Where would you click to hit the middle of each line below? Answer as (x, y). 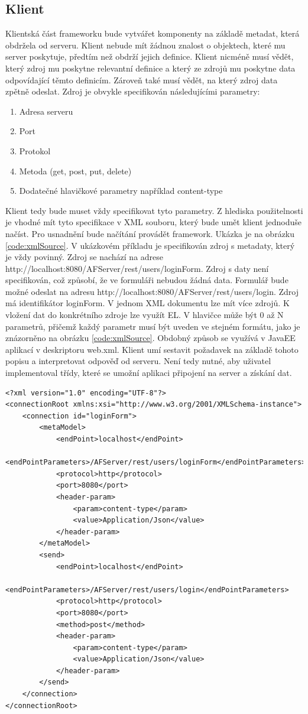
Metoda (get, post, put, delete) (75, 171)
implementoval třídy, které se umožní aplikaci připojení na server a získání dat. (149, 373)
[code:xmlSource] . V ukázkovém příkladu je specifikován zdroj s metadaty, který (150, 245)
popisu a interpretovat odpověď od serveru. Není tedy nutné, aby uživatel (138, 361)
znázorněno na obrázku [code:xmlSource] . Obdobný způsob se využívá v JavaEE (150, 338)
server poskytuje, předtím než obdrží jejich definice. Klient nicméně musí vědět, (150, 56)
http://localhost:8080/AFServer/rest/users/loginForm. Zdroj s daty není (137, 268)
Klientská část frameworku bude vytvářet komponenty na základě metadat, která (153, 33)
